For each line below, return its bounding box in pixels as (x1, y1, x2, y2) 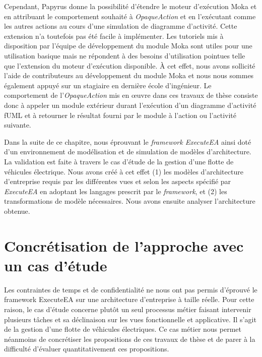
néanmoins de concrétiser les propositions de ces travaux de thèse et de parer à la (4, 333, 255, 344)
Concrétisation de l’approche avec (4, 235, 244, 256)
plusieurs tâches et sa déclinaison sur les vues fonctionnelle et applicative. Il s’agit (4, 314, 256, 324)
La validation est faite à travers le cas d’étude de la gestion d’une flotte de (4, 156, 234, 166)
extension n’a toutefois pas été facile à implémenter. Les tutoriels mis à (4, 30, 224, 41)
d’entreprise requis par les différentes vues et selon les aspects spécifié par (4, 176, 231, 187)
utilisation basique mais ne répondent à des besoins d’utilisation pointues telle (4, 50, 245, 61)
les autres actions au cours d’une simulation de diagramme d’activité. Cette (4, 21, 237, 31)
